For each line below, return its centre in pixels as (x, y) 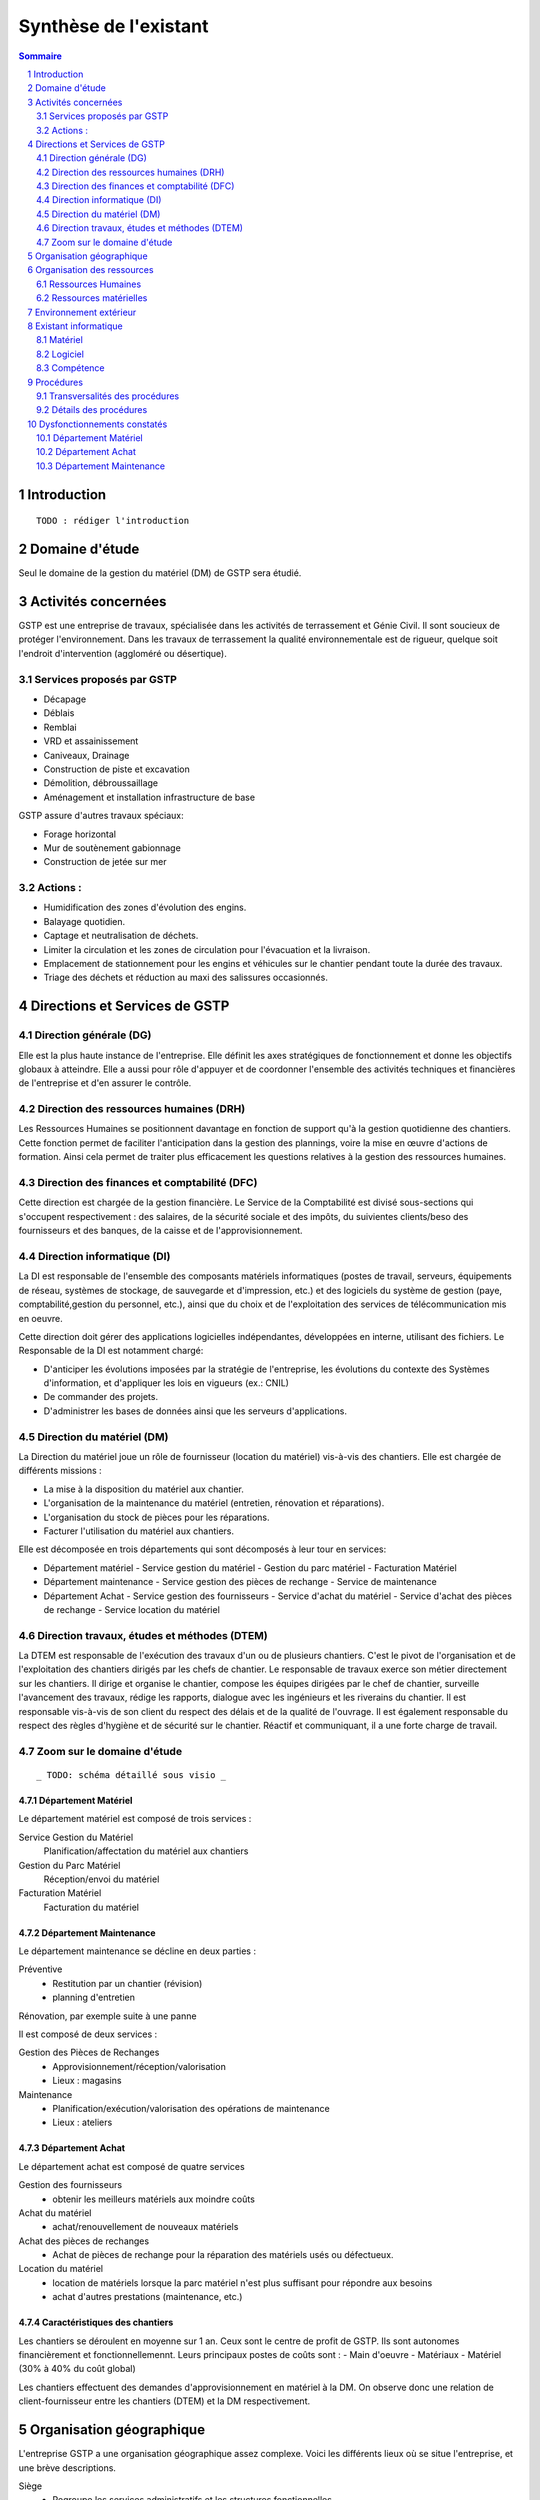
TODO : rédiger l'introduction (113, 521)
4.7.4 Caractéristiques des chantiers (96, 2322)
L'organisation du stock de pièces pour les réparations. (156, 1517)
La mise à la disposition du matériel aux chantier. (144, 1489)
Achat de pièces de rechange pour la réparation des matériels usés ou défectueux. (223, 2255)
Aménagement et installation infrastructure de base (149, 797)
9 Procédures (55, 382)
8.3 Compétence (70, 368)
